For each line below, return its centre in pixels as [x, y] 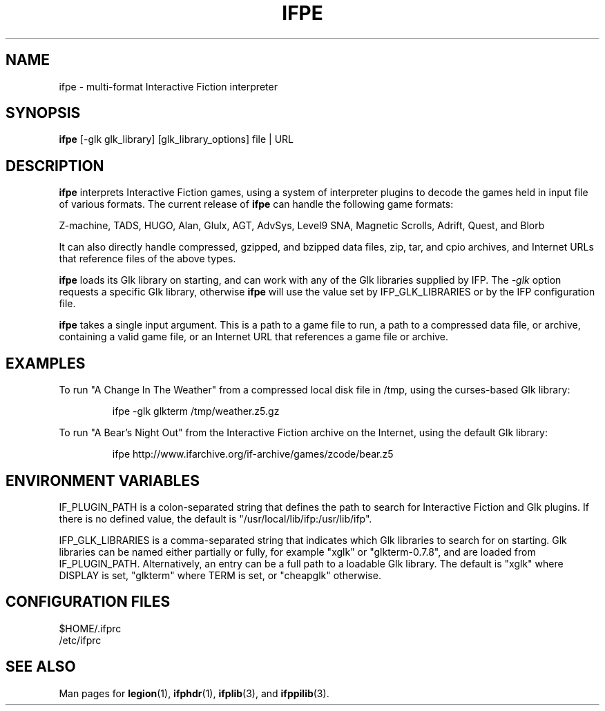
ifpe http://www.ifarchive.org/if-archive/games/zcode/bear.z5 [253, 454]
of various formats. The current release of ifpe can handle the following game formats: [256, 204]
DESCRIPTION [55, 166]
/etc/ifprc [80, 640]
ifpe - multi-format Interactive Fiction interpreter [168, 86]
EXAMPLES [46, 363]
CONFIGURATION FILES [88, 602]
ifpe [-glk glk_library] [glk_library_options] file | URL [176, 139]
